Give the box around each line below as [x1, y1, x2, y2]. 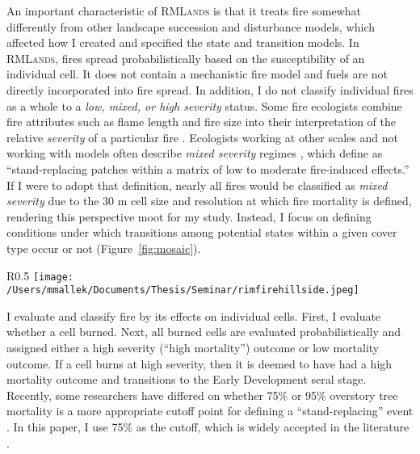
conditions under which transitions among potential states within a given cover [6, 224, 397, 241]
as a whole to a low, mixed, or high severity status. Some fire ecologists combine [6, 97, 402, 114]
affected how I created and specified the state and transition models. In [6, 34, 359, 51]
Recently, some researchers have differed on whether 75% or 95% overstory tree [6, 386, 398, 403]
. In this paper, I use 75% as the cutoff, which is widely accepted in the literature [6, 418, 409, 435]
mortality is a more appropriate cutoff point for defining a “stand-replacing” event [6, 402, 414, 419]
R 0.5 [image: [6, 267, 74, 284]
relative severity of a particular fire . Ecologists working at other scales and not [6, 128, 398, 145]
